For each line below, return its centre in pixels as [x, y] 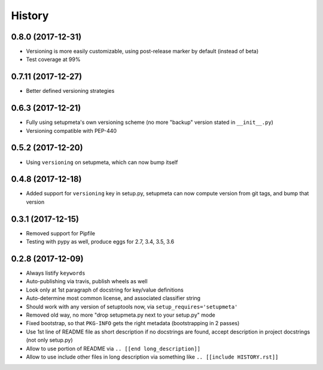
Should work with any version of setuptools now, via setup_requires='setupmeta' [132, 307]
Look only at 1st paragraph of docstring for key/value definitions [105, 290]
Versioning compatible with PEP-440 [71, 131]
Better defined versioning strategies [70, 91]
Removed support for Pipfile [61, 233]
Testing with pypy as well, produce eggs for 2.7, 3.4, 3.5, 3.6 [100, 242]
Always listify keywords [56, 273]
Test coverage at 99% [53, 59]
